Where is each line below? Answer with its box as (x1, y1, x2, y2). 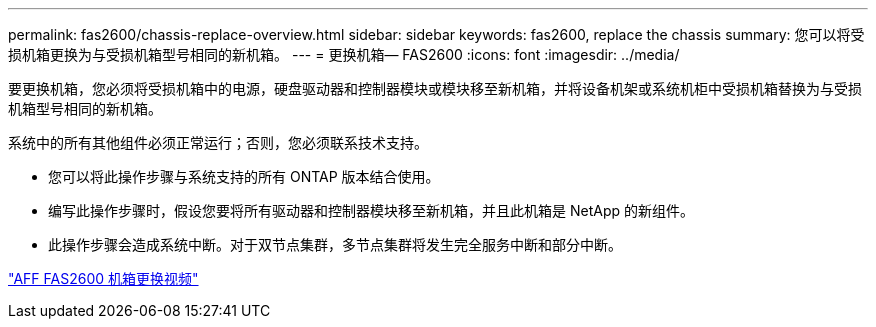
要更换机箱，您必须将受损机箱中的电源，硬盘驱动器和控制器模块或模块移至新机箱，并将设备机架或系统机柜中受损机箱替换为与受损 (8, 80, 862, 97)
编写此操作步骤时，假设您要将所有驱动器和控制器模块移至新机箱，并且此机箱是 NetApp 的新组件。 (48, 202, 694, 219)
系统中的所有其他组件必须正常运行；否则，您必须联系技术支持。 (8, 134, 428, 151)
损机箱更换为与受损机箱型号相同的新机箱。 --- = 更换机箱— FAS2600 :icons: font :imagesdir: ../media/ (8, 46, 680, 63)
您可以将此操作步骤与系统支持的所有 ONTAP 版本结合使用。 (48, 168, 440, 185)
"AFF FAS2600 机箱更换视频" (8, 270, 199, 287)
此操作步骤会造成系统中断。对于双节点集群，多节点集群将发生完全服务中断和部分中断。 (48, 236, 622, 253)
